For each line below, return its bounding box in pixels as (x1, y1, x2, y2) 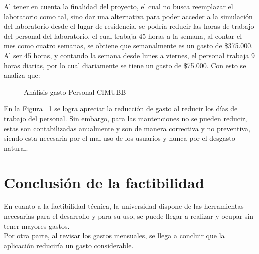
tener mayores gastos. (4, 220, 70, 231)
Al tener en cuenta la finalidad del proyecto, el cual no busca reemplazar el (4, 1, 233, 11)
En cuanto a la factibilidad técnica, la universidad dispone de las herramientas (4, 201, 244, 211)
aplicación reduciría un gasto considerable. (4, 240, 134, 250)
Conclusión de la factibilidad (4, 172, 204, 192)
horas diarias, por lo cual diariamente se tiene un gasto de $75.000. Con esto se (4, 60, 246, 70)
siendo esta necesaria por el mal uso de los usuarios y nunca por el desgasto (4, 133, 235, 143)
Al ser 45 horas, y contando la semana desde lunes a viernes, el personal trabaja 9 (4, 50, 255, 60)
